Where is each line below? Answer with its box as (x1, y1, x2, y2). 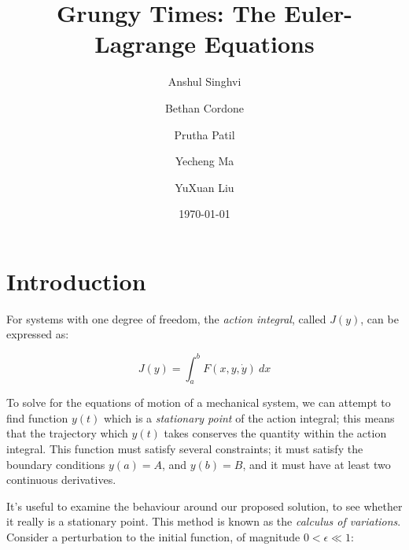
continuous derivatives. (6, 471, 116, 488)
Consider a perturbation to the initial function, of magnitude (6, 529, 300, 545)
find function (6, 409, 68, 426)
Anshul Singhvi (168, 73, 241, 90)
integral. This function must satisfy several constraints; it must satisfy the (6, 441, 363, 457)
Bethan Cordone (164, 99, 245, 116)
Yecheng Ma (175, 153, 234, 169)
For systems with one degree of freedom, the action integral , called (6, 310, 326, 327)
